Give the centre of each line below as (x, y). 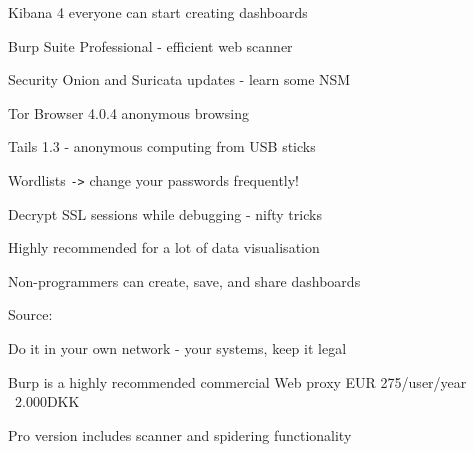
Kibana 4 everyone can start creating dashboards (158, 12)
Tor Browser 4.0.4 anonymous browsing (128, 112)
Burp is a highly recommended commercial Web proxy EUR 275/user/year (237, 381)
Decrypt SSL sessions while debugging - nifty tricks (165, 213)
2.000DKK (47, 401)
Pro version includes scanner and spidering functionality (180, 434)
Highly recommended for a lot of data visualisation (164, 247)
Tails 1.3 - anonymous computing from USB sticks (162, 146)
